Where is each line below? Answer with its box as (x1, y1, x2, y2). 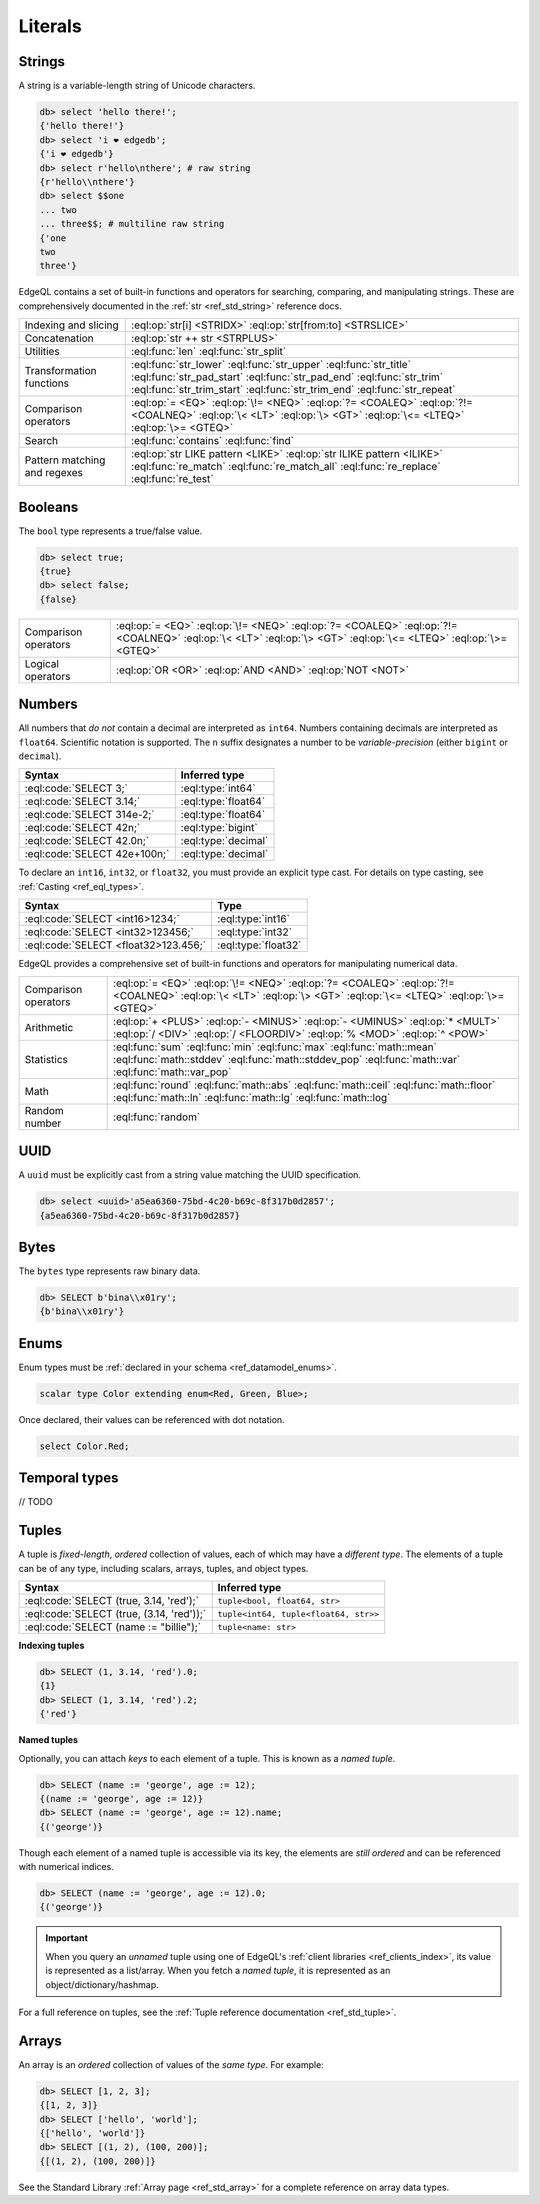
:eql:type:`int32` (216, 925, 292, 939)
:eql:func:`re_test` (131, 472, 214, 486)
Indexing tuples (18, 1640, 85, 1652)
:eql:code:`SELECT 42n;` (24, 821, 141, 835)
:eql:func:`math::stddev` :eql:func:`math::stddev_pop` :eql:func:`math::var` (113, 1052, 461, 1066)
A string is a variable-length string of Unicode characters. (18, 80, 256, 92)
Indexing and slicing (24, 318, 119, 332)
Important (45, 1932, 89, 1944)
